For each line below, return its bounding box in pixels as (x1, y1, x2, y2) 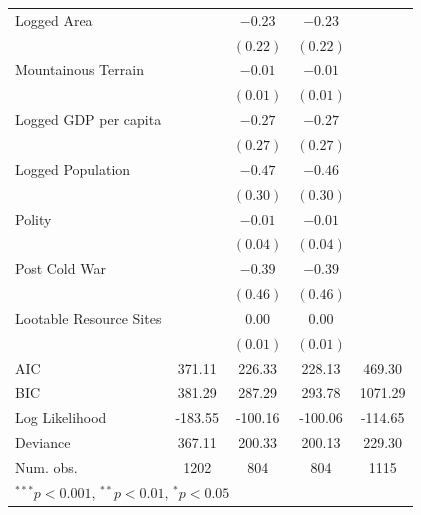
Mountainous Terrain (15, 59, 144, 80)
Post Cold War (15, 258, 106, 279)
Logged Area (15, 9, 93, 30)
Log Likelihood (15, 407, 107, 428)
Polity (15, 208, 52, 229)
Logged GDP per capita (15, 109, 162, 130)
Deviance (15, 432, 71, 453)
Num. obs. (15, 456, 78, 477)
